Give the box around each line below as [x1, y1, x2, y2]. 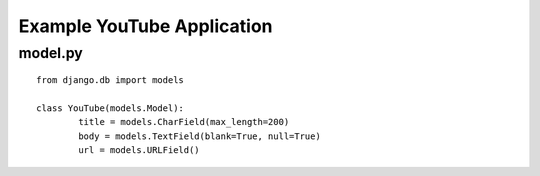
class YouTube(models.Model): [36, 102, 185, 114]
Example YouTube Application [18, 15, 273, 37]
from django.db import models [36, 75, 185, 86]
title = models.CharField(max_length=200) [78, 116, 290, 128]
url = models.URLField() [78, 145, 200, 156]
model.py [18, 44, 84, 62]
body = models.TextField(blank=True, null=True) [78, 130, 322, 142]
